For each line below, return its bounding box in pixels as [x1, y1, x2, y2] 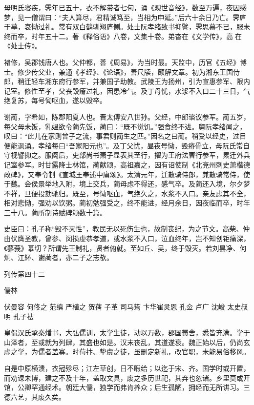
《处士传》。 [4, 40, 42, 51]
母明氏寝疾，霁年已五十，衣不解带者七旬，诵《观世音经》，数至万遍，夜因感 [4, 2, 247, 12]
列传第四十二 [4, 268, 45, 279]
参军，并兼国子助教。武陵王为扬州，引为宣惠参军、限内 [72, 76, 250, 86]
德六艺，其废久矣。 [4, 391, 65, 402]
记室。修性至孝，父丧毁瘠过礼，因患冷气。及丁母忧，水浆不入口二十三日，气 [4, 85, 250, 96]
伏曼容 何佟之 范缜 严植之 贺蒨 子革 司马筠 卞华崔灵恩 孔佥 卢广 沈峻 [4, 302, 225, 312]
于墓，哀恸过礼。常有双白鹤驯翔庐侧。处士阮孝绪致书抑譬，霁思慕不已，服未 [4, 21, 250, 32]
